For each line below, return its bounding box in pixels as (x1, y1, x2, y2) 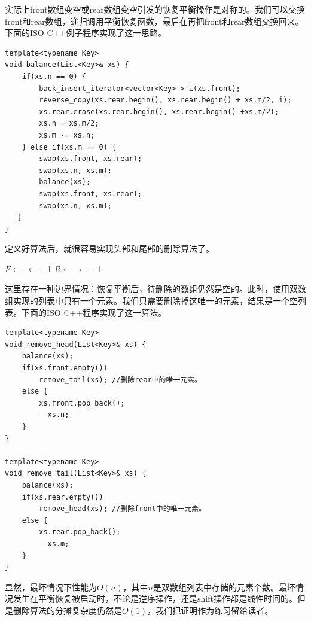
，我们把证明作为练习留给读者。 (147, 604, 273, 616)
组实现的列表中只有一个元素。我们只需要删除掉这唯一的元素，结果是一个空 (5, 294, 298, 307)
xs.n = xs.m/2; (39, 119, 99, 128)
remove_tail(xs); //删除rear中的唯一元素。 (39, 375, 202, 384)
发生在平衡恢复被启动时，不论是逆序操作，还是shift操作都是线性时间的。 (13, 592, 297, 605)
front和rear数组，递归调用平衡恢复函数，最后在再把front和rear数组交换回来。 (5, 14, 304, 27)
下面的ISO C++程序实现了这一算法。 (21, 306, 167, 318)
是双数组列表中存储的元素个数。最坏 (153, 580, 295, 593)
